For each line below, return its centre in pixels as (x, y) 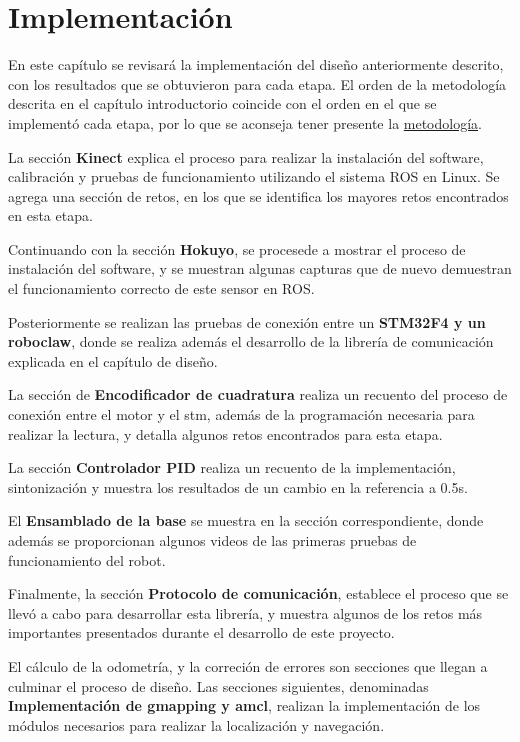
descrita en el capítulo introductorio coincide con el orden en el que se (222, 103)
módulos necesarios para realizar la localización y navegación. (196, 724)
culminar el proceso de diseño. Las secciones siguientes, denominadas (218, 685)
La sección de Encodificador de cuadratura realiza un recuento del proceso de (258, 394)
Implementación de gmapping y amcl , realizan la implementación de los (244, 705)
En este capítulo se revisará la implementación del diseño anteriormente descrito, (256, 64)
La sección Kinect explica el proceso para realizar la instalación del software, (246, 156)
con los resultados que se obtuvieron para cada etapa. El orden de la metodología (257, 83)
